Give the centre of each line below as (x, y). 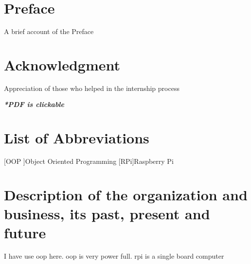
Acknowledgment (62, 64)
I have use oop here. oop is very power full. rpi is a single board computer (114, 256)
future (25, 233)
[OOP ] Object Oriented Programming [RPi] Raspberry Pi (89, 161)
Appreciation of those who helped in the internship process (92, 88)
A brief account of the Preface (49, 31)
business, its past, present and (107, 214)
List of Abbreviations (77, 138)
